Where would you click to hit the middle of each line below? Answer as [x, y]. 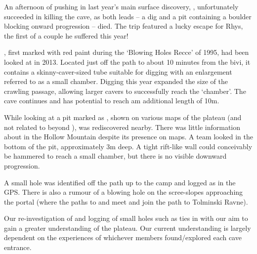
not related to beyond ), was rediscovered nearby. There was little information [122, 127]
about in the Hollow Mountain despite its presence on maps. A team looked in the [128, 137]
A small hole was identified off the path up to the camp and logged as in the [120, 182]
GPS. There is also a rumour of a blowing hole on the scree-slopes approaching [124, 192]
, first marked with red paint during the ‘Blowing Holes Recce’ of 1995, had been [127, 52]
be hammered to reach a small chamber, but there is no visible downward [115, 156]
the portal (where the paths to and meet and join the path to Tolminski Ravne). [126, 201]
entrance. [18, 247]
